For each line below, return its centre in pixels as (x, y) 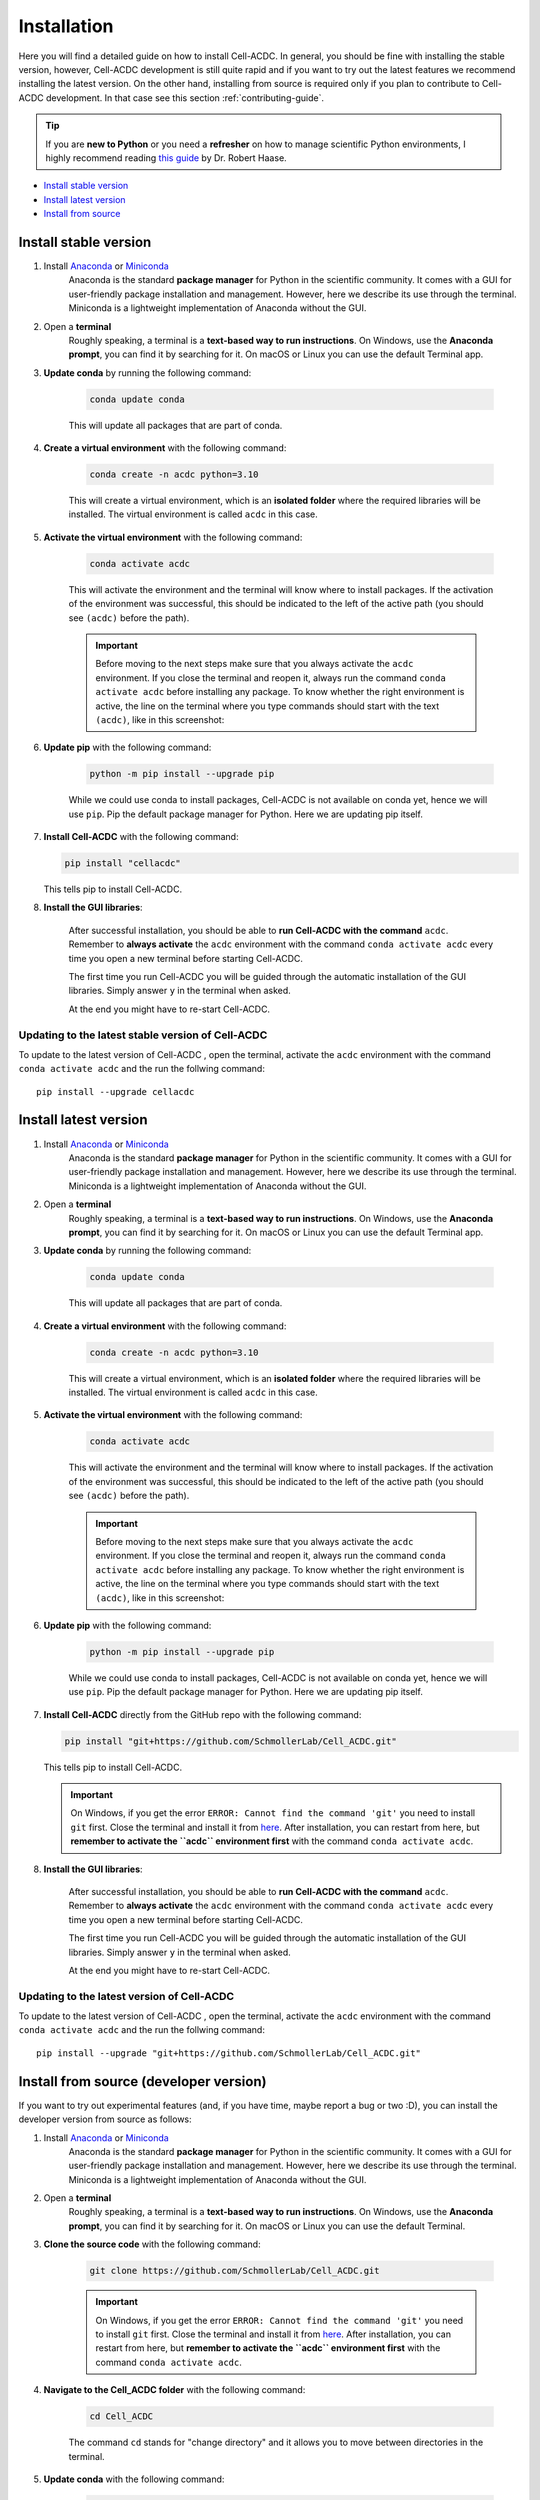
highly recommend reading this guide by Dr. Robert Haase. (166, 157)
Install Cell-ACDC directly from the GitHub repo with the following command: (202, 1714)
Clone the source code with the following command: (152, 2244)
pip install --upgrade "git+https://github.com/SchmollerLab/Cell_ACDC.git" (229, 2053)
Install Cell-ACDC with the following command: (141, 837)
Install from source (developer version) (142, 2081)
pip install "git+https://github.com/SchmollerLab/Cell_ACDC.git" (230, 1741)
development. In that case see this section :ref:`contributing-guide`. (185, 97)
